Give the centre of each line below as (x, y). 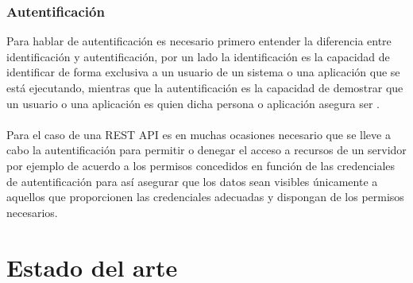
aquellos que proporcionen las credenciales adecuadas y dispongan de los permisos (205, 197)
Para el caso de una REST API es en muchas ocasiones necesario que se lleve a (199, 134)
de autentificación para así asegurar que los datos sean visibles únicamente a (192, 181)
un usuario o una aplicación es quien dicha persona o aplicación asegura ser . (193, 103)
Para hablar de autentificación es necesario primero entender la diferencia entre (199, 41)
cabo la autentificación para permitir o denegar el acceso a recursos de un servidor (206, 150)
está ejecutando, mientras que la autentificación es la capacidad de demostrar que (205, 87)
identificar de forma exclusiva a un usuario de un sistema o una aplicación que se (203, 72)
